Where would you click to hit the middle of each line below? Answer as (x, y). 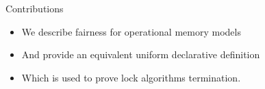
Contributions (35, 8)
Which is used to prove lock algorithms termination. (131, 77)
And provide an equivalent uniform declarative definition (141, 54)
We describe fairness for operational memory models (131, 31)
